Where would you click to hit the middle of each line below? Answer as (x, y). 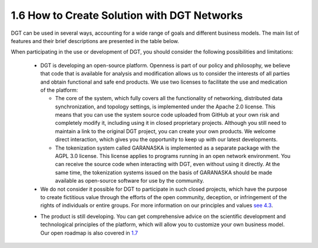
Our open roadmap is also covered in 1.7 (89, 233)
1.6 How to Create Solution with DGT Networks (127, 15)
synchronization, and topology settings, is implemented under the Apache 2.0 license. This (165, 107)
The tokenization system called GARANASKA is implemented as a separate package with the (167, 148)
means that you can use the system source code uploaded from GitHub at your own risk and (167, 115)
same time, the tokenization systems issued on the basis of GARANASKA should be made (164, 172)
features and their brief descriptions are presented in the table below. (95, 41)
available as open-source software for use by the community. (130, 181)
